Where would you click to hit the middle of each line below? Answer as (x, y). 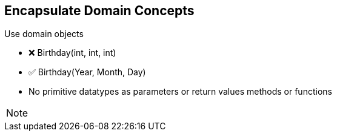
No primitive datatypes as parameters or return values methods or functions (180, 92)
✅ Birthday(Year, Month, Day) (87, 72)
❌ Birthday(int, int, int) (72, 53)
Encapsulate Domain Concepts (99, 11)
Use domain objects (44, 34)
